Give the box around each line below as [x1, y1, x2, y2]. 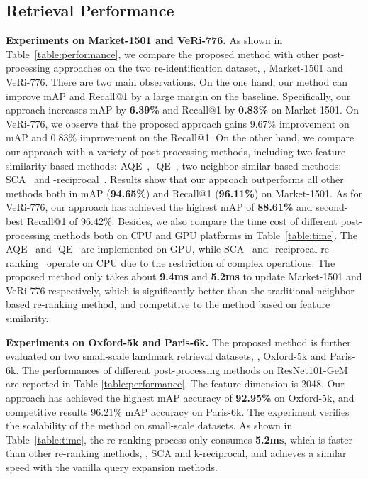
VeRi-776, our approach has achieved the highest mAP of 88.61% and [6, 199, 313, 214]
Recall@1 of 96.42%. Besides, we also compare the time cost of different [27, 213, 338, 228]
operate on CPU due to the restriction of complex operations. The [47, 255, 335, 270]
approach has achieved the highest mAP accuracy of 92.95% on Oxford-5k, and [6, 390, 355, 405]
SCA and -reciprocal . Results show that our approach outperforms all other [6, 172, 344, 187]
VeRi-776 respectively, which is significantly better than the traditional [6, 282, 314, 297]
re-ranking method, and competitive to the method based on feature [33, 297, 330, 312]
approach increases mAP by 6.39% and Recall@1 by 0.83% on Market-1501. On [6, 102, 359, 117]
